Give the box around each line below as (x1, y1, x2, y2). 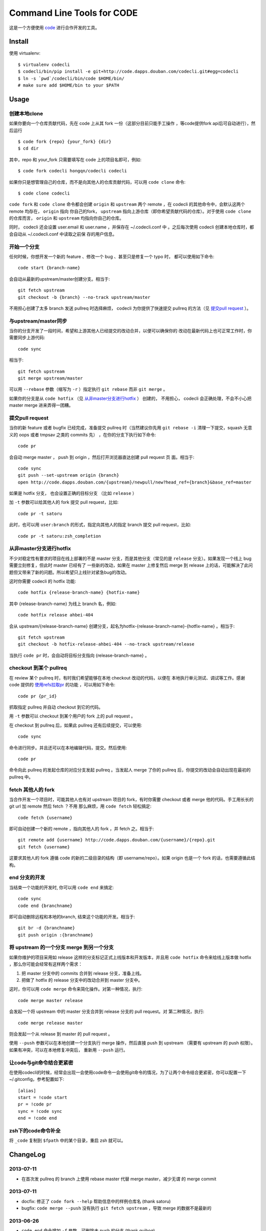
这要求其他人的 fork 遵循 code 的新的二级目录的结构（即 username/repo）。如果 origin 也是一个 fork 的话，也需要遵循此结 (9, 855, 256, 861)
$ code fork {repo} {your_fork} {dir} (18, 138, 112, 144)
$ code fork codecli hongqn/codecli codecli (18, 168, 128, 174)
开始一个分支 (9, 243, 40, 250)
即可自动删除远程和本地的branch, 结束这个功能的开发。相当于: (9, 913, 135, 919)
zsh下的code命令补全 (9, 1128, 61, 1134)
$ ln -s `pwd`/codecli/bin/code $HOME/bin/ (18, 75, 125, 81)
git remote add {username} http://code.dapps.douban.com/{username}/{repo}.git (18, 837, 215, 843)
